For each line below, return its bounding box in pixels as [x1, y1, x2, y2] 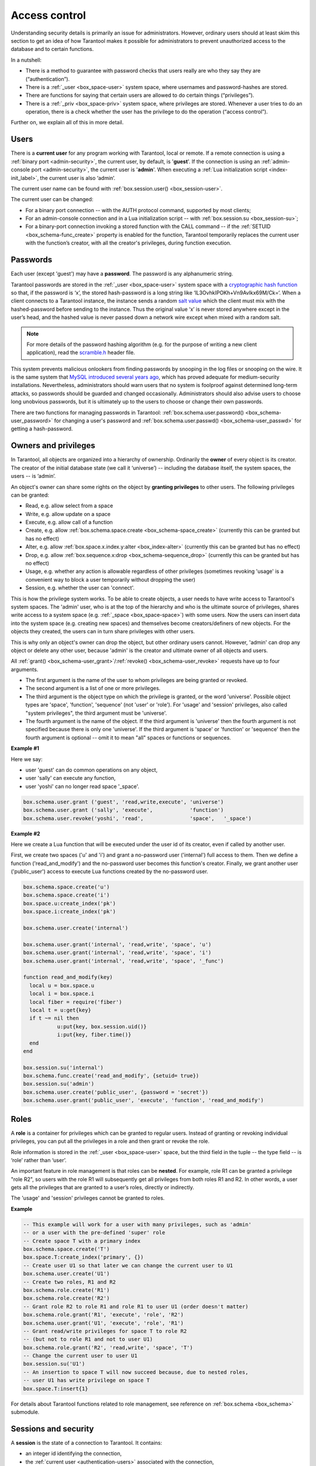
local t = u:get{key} [29, 1006, 92, 1013]
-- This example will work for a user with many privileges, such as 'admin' [23, 1221, 252, 1228]
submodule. [11, 1409, 40, 1416]
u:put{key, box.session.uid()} [57, 1023, 147, 1030]
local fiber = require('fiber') [29, 999, 122, 1005]
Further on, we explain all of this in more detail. [11, 119, 124, 126]
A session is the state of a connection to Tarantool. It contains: [11, 1439, 163, 1446]
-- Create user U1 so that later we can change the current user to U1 [23, 1262, 233, 1269]
